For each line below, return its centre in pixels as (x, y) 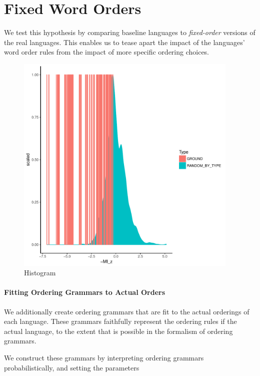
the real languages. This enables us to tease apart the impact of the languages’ (124, 42)
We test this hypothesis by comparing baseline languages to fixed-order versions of (130, 32)
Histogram (40, 273)
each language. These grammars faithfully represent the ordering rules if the (120, 321)
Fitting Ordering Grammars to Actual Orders (85, 292)
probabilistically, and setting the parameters (72, 367)
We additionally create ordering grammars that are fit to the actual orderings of (127, 311)
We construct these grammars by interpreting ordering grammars (104, 358)
